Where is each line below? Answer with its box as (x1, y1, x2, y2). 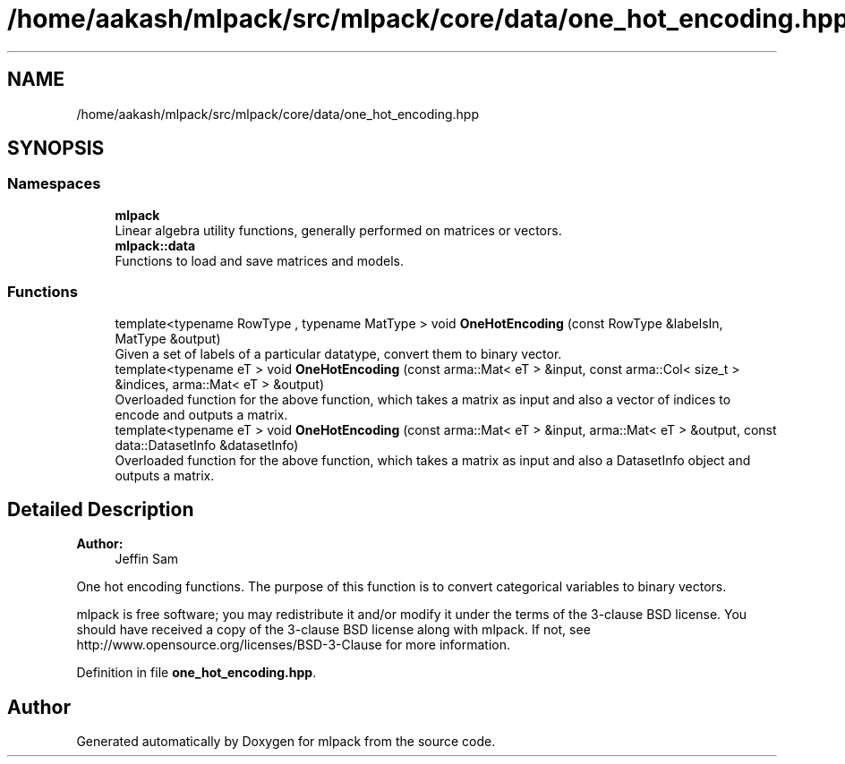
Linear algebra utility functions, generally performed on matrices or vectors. (115, 222, 562, 238)
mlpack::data (115, 237, 196, 253)
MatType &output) (115, 330, 221, 346)
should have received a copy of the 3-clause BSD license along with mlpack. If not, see (76, 622, 591, 638)
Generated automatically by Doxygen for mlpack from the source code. (76, 734, 496, 750)
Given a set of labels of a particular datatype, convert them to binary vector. (115, 345, 562, 361)
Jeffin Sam (115, 551, 179, 567)
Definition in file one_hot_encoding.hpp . (76, 665, 317, 681)
